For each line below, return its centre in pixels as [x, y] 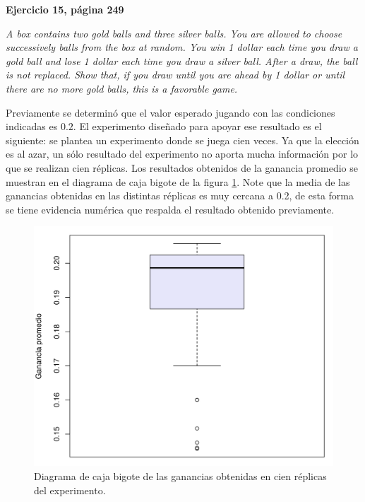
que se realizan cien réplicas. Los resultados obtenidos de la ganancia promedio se [182, 167]
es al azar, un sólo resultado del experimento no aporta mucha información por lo [182, 154]
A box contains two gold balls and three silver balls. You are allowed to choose [174, 33]
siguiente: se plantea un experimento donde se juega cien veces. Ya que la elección [182, 140]
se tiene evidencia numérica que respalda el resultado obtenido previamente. [170, 209]
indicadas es [32, 126]
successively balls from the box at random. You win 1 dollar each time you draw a [182, 47]
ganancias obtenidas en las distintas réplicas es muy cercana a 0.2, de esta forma [180, 195]
